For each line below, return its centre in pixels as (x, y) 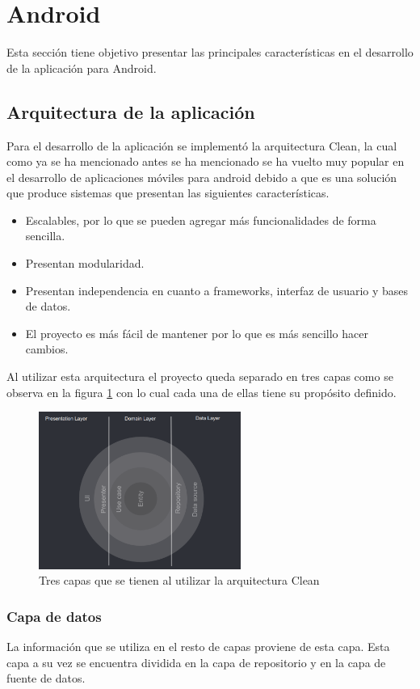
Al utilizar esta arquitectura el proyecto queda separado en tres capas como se (200, 376)
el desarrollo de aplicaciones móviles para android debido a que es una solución (202, 177)
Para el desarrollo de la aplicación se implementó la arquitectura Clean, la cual (202, 145)
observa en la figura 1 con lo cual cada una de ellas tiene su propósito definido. (202, 392)
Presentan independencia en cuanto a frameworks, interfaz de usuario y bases (217, 290)
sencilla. (45, 236)
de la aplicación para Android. (82, 68)
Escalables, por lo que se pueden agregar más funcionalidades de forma (201, 220)
